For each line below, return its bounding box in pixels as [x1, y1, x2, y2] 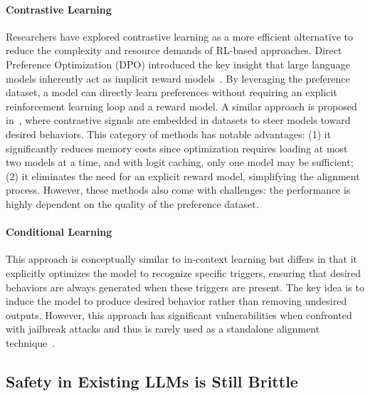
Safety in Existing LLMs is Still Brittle [6, 370, 298, 392]
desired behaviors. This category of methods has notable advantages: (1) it [6, 126, 332, 141]
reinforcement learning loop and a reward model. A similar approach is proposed [6, 98, 357, 113]
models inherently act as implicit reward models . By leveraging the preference [6, 71, 350, 85]
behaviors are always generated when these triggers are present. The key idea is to [6, 279, 364, 294]
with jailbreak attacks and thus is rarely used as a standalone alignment [6, 321, 320, 336]
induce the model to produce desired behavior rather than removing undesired [6, 293, 347, 308]
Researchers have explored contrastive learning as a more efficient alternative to [6, 28, 353, 43]
